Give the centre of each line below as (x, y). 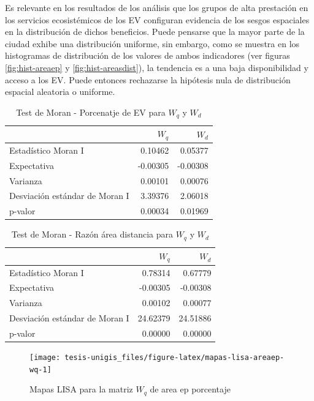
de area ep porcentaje (190, 389)
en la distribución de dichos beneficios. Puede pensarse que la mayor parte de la (155, 32)
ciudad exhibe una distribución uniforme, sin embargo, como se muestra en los (152, 43)
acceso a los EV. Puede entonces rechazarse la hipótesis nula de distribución (148, 79)
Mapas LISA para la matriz (81, 389)
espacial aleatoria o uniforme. (60, 92)
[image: (45, 358)
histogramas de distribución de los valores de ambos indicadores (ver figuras (147, 55)
